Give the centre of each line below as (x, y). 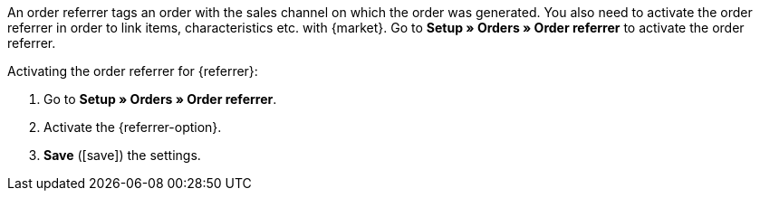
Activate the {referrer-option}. (133, 127)
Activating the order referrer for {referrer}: (133, 71)
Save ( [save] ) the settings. (122, 155)
